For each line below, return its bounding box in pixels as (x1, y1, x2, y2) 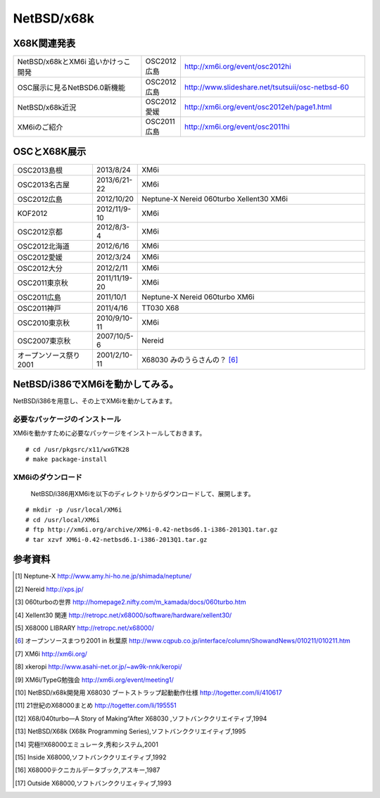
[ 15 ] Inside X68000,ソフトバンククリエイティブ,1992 (15, 753, 167, 761)
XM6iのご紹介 (17, 122, 63, 132)
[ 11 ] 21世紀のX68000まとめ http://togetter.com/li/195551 (15, 701, 177, 710)
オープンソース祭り (17, 350, 80, 360)
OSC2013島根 (17, 165, 63, 175)
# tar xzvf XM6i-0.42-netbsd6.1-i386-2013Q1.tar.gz (25, 536, 208, 543)
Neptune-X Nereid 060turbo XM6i (141, 292, 255, 302)
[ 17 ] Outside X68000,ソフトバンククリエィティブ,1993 (15, 778, 172, 787)
